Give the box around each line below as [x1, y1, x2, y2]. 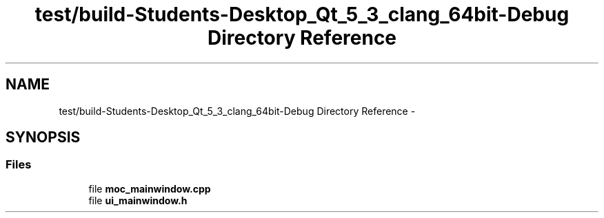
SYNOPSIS [6, 129, 81, 146]
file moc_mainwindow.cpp [88, 182, 211, 195]
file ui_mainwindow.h [88, 194, 188, 206]
